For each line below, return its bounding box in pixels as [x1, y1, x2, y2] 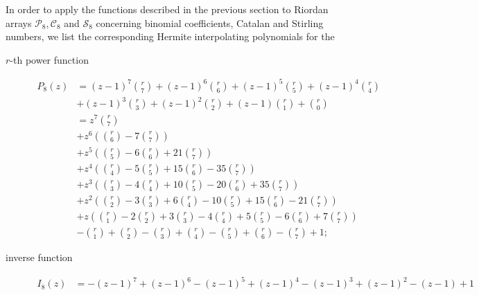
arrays [6, 15, 32, 30]
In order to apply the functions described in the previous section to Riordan [6, 2, 329, 16]
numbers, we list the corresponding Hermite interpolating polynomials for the [6, 29, 335, 44]
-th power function [10, 52, 89, 66]
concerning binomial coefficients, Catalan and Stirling [96, 15, 324, 30]
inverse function [6, 250, 73, 265]
